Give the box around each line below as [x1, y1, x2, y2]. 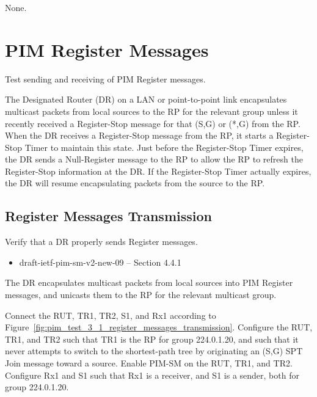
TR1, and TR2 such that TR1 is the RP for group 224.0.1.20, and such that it [5, 332, 299, 345]
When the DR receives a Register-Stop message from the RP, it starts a [5, 129, 274, 142]
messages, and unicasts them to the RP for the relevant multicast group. [5, 288, 277, 301]
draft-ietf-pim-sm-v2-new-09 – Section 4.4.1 [19, 255, 181, 268]
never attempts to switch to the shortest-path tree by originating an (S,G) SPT [5, 344, 303, 357]
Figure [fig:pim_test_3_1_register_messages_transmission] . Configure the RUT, [5, 321, 313, 333]
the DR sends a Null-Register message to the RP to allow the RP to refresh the [5, 153, 303, 166]
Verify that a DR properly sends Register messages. [5, 235, 198, 248]
